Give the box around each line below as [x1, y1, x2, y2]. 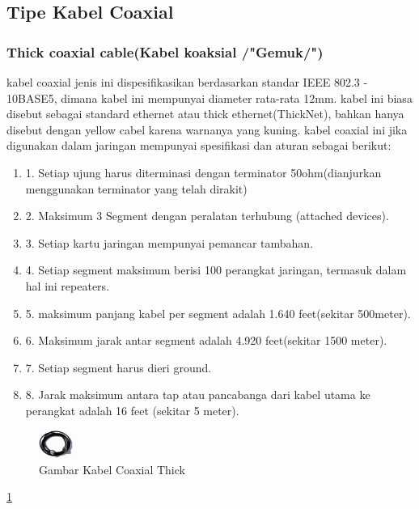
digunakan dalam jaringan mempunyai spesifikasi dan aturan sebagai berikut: [6, 137, 391, 154]
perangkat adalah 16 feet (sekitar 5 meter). [25, 401, 239, 418]
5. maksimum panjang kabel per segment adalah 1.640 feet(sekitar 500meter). [25, 304, 411, 321]
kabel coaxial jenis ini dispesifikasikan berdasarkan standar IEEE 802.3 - [6, 74, 368, 90]
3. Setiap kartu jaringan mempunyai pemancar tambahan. [25, 234, 314, 251]
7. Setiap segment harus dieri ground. [25, 358, 212, 375]
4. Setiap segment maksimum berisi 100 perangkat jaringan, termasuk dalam [25, 261, 407, 278]
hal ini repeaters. [25, 277, 110, 294]
